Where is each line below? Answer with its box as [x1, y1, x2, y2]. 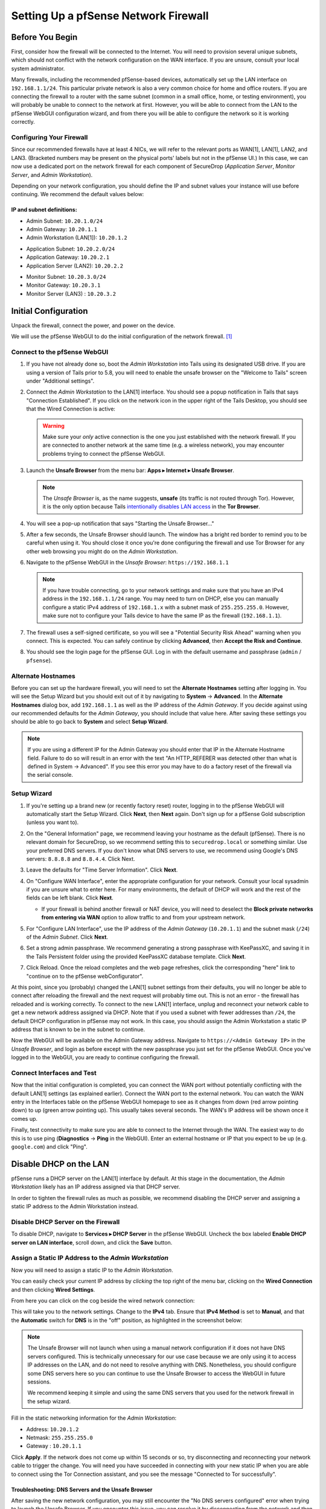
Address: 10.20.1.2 [26, 1425, 79, 1433]
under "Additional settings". [26, 377, 95, 384]
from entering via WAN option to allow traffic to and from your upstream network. [41, 914, 246, 921]
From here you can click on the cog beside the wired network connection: [11, 1297, 195, 1304]
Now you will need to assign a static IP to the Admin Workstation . [11, 1266, 173, 1274]
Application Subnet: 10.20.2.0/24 [26, 245, 115, 252]
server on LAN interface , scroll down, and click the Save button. [11, 1239, 173, 1246]
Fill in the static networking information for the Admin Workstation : [11, 1414, 177, 1421]
